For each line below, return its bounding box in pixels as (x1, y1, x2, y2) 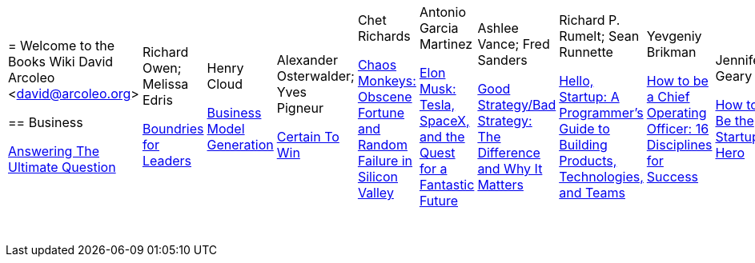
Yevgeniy (646, 28, 702, 44)
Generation (207, 137, 274, 153)
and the (419, 129, 465, 145)
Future (419, 193, 459, 209)
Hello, (559, 73, 594, 89)
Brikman (646, 44, 697, 60)
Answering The (8, 143, 100, 159)
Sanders (477, 52, 528, 68)
